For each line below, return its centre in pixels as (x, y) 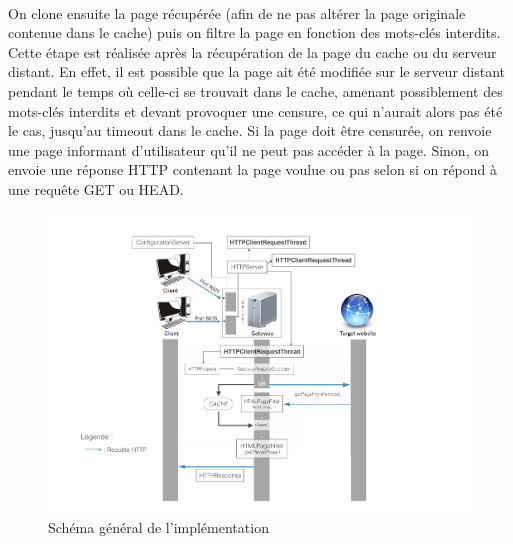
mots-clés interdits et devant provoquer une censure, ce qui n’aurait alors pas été (255, 110)
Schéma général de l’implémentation (158, 526)
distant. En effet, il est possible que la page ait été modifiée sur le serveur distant (257, 71)
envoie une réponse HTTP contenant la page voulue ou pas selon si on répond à (253, 169)
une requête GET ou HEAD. (96, 188)
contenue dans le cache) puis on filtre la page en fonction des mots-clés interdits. (254, 32)
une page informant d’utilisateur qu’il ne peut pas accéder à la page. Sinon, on (248, 149)
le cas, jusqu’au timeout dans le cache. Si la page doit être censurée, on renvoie (250, 130)
